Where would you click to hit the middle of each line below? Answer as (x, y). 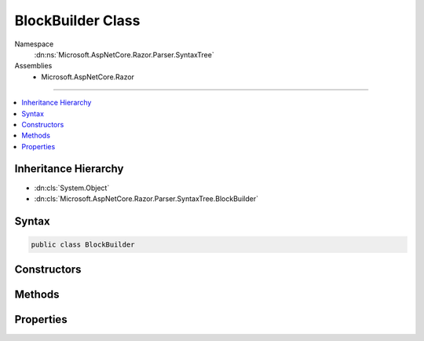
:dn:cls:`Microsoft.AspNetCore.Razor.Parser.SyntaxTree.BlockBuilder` (146, 198)
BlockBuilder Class (77, 20)
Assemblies (33, 66)
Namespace (34, 44)
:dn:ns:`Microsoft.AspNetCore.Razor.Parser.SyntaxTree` (124, 54)
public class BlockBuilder (83, 244)
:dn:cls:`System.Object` (72, 188)
